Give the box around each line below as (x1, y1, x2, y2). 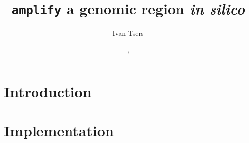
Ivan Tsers (112, 28, 144, 38)
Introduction (4, 81, 92, 102)
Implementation (4, 120, 114, 140)
